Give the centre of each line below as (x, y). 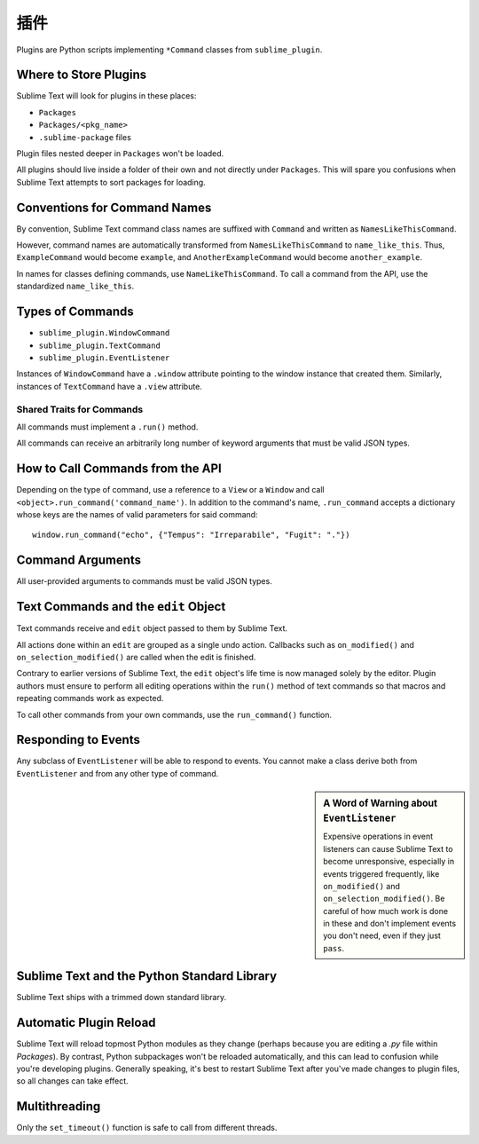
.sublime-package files (85, 137)
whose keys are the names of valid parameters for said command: (137, 514)
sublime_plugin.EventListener (104, 358)
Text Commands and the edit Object (121, 607)
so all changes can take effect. (72, 1081)
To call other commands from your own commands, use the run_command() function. (174, 714)
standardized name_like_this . (75, 286)
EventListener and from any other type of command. (118, 773)
